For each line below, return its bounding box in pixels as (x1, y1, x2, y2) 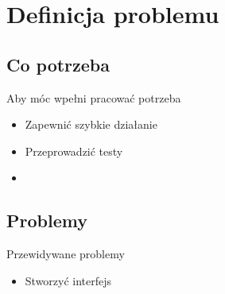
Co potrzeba (6, 52, 111, 76)
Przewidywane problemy (6, 246, 125, 262)
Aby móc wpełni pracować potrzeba (6, 89, 181, 106)
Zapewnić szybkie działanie (25, 116, 157, 133)
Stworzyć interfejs (25, 272, 112, 288)
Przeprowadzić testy (25, 142, 123, 159)
